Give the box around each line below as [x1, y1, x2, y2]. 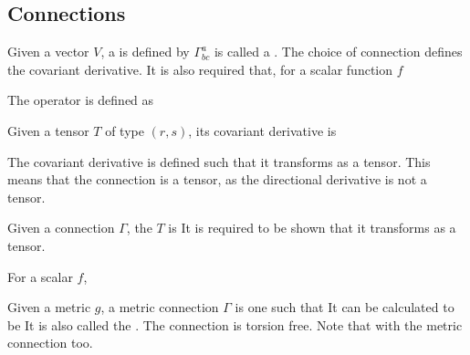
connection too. [7, 333, 93, 352]
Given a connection [7, 218, 115, 237]
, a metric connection [100, 298, 219, 317]
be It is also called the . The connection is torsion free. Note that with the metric [7, 315, 463, 334]
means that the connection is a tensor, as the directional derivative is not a [7, 170, 427, 189]
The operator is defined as [7, 90, 154, 110]
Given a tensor [7, 120, 89, 140]
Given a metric [7, 298, 91, 317]
